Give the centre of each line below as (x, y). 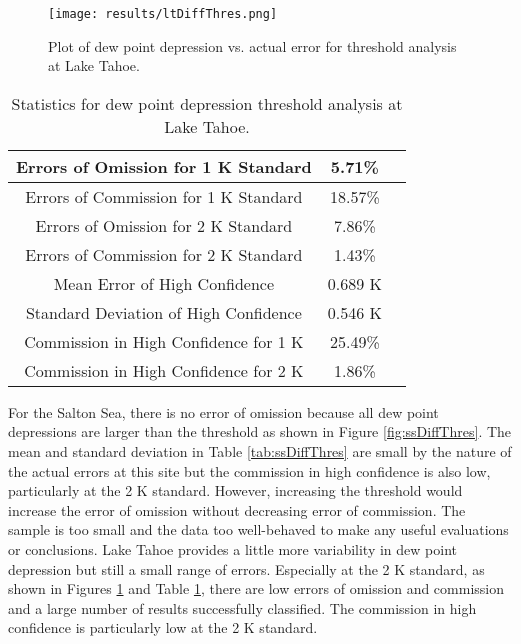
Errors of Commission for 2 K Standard (164, 254)
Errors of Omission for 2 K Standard (164, 225)
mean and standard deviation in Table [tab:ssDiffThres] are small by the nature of (260, 451)
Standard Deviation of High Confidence (163, 312)
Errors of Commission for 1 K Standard (164, 196)
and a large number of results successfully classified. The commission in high (242, 607)
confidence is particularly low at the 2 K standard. (163, 627)
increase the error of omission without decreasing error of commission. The (237, 509)
